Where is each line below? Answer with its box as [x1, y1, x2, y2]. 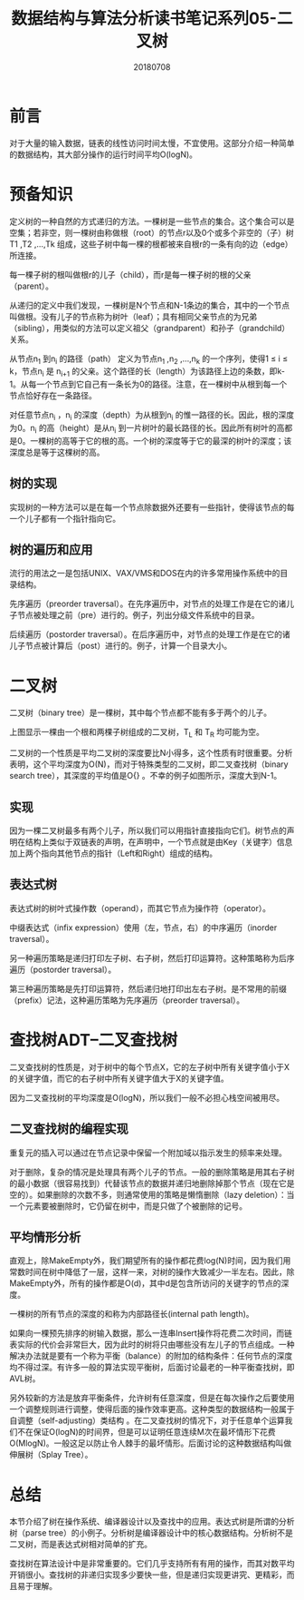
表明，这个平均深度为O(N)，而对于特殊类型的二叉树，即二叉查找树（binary [9, 759, 289, 770]
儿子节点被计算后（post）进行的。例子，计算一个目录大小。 [9, 641, 233, 652]
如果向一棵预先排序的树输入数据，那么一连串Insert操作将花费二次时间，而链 [9, 1328, 292, 1339]
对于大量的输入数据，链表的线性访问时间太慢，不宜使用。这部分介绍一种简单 [9, 137, 295, 148]
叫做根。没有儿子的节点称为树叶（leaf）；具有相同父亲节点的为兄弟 [9, 310, 258, 322]
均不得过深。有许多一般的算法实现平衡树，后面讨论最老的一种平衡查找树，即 [9, 1362, 295, 1373]
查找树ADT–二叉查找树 [9, 1029, 178, 1050]
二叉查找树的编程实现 [9, 1122, 128, 1137]
